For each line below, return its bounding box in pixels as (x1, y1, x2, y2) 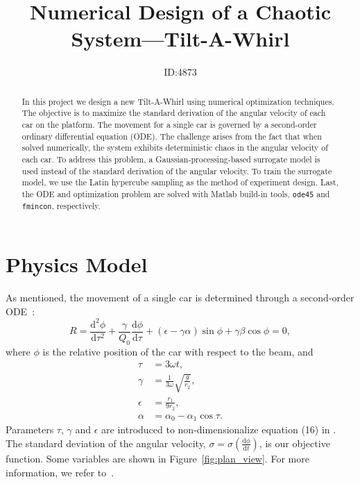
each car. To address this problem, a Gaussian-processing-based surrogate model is (22, 153, 320, 165)
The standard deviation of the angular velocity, (6, 435, 206, 450)
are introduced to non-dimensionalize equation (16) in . (101, 422, 336, 437)
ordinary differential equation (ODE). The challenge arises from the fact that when (22, 130, 322, 142)
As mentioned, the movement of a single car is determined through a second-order (6, 290, 354, 305)
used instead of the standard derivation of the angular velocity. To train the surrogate (22, 165, 332, 176)
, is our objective (259, 435, 330, 450)
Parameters (6, 422, 54, 437)
